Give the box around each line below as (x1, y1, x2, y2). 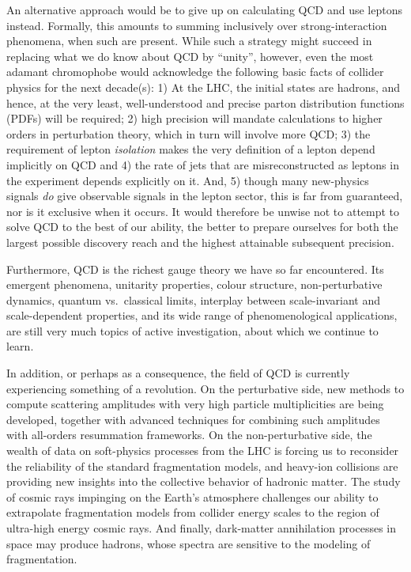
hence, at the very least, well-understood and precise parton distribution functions (6, 94, 405, 111)
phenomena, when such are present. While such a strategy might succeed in (6, 32, 372, 49)
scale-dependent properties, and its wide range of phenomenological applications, (6, 307, 398, 324)
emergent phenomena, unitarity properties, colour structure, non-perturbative (6, 276, 383, 293)
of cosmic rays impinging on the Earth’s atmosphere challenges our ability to (6, 488, 379, 505)
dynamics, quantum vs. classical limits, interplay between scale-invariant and (6, 291, 381, 308)
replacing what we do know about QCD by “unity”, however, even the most (6, 47, 374, 64)
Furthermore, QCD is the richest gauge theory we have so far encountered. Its (6, 260, 384, 277)
